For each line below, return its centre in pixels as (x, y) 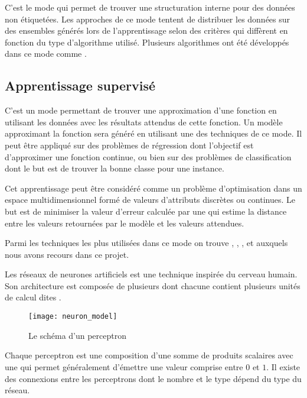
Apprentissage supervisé (80, 85)
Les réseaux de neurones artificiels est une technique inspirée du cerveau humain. (151, 274)
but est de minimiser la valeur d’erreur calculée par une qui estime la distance (146, 211)
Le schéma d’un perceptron (78, 335)
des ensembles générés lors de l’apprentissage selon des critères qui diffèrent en (146, 30)
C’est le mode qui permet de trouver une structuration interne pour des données (150, 7)
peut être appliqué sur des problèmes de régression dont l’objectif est (129, 145)
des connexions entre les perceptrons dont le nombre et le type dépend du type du (153, 378)
